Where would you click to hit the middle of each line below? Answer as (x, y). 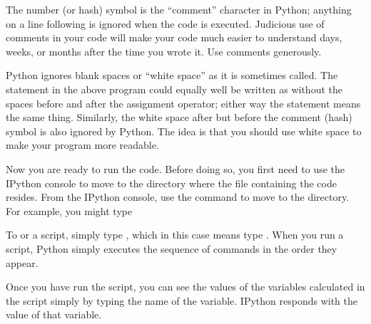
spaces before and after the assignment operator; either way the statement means (183, 103)
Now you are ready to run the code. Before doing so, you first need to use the (176, 168)
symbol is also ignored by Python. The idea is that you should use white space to (184, 131)
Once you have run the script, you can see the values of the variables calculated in (185, 287)
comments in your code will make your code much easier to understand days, (174, 37)
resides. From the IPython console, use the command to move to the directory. (178, 197)
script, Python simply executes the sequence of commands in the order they (172, 248)
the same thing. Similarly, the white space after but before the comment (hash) (179, 117)
